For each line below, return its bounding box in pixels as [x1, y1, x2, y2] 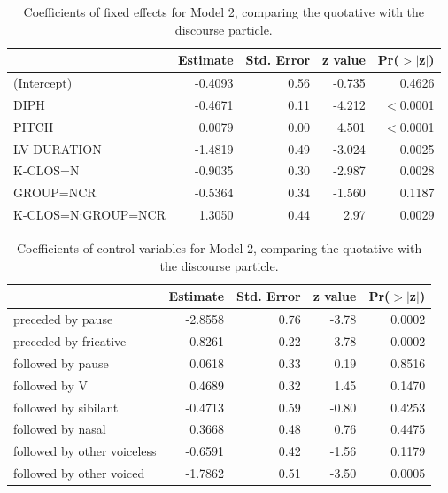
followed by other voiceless [13, 442, 157, 460]
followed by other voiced [13, 464, 145, 482]
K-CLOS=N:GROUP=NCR [13, 205, 166, 224]
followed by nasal [13, 420, 106, 438]
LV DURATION [13, 139, 102, 158]
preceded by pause [13, 310, 113, 328]
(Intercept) [13, 73, 73, 92]
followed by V [13, 375, 88, 394]
